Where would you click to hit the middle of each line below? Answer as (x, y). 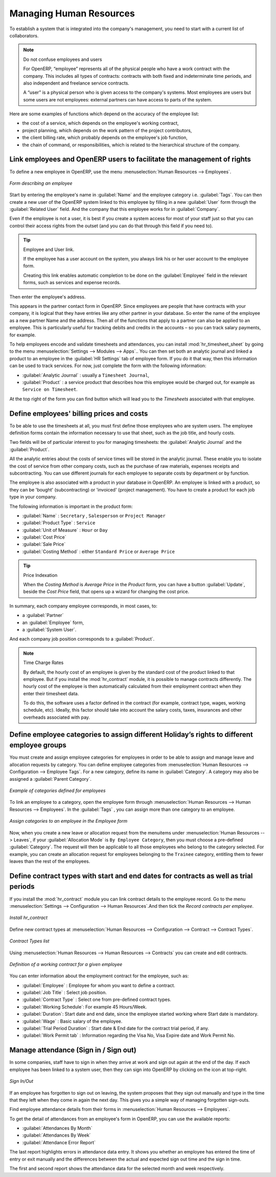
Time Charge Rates (43, 662)
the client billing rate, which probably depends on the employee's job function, (105, 138)
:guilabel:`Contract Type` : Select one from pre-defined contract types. (97, 1000)
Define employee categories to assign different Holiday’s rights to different (131, 734)
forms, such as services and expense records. (72, 283)
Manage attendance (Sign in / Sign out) (73, 1050)
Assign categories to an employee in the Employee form (68, 821)
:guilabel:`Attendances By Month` (57, 1128)
